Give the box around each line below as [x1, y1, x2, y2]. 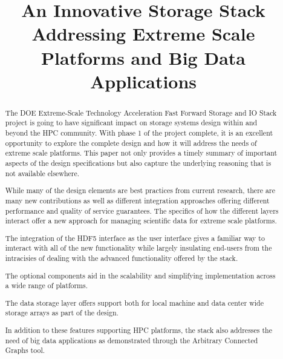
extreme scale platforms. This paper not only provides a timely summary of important [5, 148, 278, 158]
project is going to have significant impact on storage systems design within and [5, 117, 258, 128]
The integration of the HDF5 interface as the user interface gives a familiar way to [5, 232, 265, 243]
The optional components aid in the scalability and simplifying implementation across [5, 270, 276, 280]
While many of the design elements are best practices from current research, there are [5, 185, 275, 196]
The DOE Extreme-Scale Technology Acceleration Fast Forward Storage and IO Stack [5, 107, 277, 117]
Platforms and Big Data [41, 45, 246, 70]
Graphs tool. [5, 345, 45, 355]
